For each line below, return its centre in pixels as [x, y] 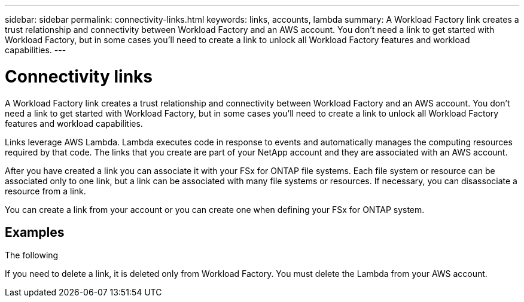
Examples [35, 232]
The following [32, 255]
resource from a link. [45, 191]
